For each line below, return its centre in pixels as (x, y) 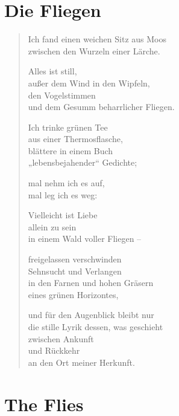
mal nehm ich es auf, (66, 183)
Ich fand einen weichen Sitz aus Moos (97, 39)
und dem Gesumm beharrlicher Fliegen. (101, 107)
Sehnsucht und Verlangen (75, 271)
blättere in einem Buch (71, 150)
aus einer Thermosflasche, (75, 139)
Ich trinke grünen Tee (68, 127)
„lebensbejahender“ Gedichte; (83, 162)
